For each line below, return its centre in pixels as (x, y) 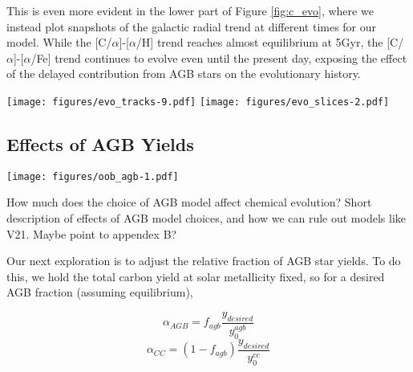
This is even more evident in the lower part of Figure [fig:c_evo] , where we (190, 10)
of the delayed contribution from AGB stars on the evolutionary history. (184, 74)
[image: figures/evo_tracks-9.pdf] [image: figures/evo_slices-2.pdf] (198, 102)
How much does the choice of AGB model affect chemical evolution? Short (189, 202)
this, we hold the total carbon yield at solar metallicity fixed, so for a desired (196, 276)
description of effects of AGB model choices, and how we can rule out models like (206, 218)
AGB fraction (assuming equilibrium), (100, 292)
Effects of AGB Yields (100, 144)
